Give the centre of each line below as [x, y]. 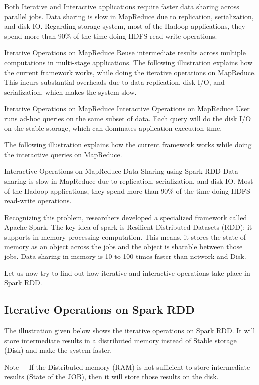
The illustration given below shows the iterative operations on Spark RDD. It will [130, 330]
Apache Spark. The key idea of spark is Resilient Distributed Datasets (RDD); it [128, 227]
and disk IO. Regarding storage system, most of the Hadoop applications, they [125, 26]
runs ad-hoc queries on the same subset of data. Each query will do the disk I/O [128, 118]
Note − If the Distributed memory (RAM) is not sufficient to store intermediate [127, 366]
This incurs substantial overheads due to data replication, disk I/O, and [115, 82]
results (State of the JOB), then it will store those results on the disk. [112, 376]
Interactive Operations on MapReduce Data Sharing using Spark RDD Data [121, 171]
